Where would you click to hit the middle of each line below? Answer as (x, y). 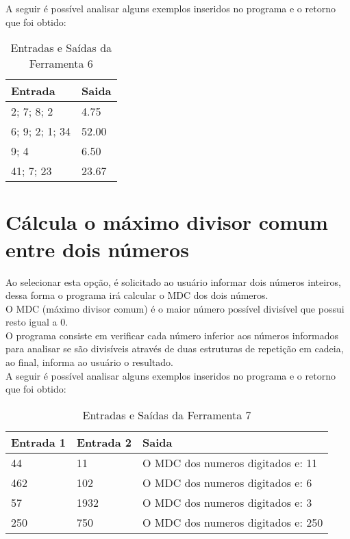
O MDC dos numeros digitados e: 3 (227, 502)
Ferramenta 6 (61, 64)
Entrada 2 (104, 442)
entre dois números (97, 249)
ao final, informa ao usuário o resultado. (89, 362)
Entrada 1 (38, 442)
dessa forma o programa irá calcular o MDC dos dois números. (137, 295)
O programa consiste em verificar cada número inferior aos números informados (172, 335)
